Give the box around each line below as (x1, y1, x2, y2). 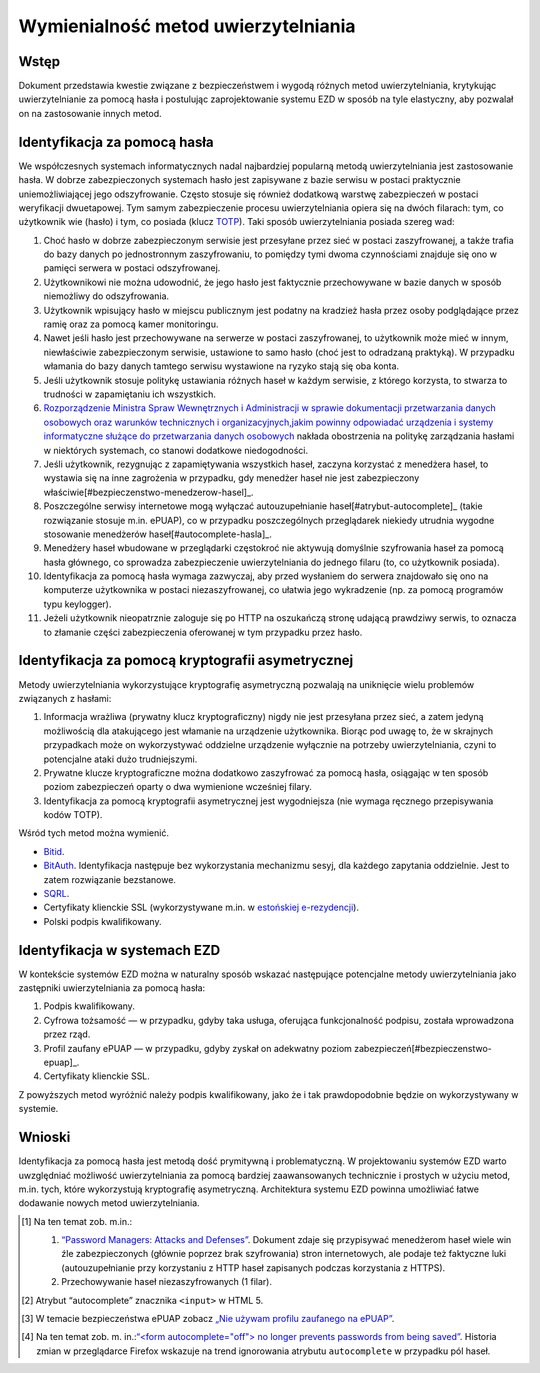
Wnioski (18, 1129, 71, 1146)
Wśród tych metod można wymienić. (18, 827, 170, 839)
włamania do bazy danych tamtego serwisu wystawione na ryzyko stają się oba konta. (43, 360, 400, 372)
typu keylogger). (43, 598, 112, 610)
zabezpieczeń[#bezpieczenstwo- (353, 1042, 492, 1054)
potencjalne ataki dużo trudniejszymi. (43, 753, 198, 765)
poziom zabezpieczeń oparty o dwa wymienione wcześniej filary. (43, 781, 312, 793)
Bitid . (43, 845, 65, 857)
